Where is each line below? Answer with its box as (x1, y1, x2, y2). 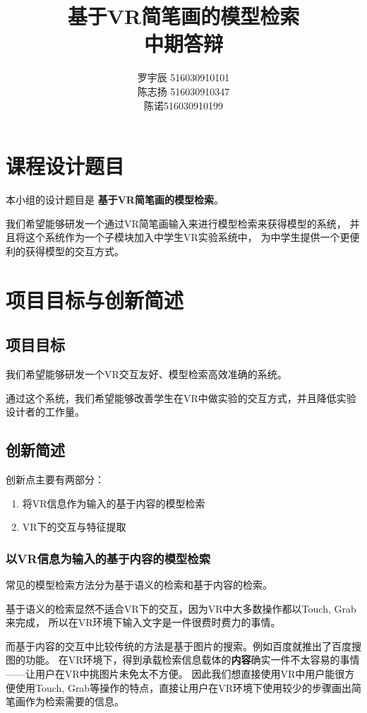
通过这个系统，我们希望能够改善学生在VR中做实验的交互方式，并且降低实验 (6, 390, 356, 405)
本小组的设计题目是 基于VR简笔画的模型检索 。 (6, 192, 224, 207)
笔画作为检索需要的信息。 (6, 694, 124, 709)
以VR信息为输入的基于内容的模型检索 (6, 549, 211, 567)
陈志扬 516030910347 (137, 83, 230, 98)
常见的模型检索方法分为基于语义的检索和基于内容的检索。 (6, 577, 272, 591)
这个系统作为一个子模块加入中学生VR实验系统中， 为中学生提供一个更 (25, 230, 350, 244)
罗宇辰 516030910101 (137, 70, 230, 85)
